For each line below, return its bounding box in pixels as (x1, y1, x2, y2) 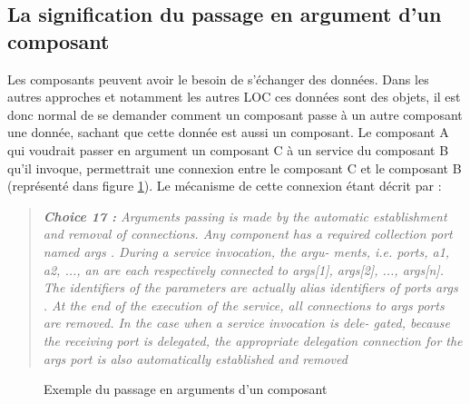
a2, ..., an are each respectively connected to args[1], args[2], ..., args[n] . (43, 260, 444, 279)
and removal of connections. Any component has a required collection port (43, 224, 453, 243)
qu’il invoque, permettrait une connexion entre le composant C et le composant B (7, 158, 462, 177)
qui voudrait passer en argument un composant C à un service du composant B (7, 140, 449, 159)
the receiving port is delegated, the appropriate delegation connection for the (43, 330, 463, 350)
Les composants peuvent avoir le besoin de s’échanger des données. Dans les (7, 69, 429, 88)
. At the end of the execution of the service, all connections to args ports (43, 295, 445, 314)
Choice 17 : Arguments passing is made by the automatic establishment (43, 206, 447, 225)
